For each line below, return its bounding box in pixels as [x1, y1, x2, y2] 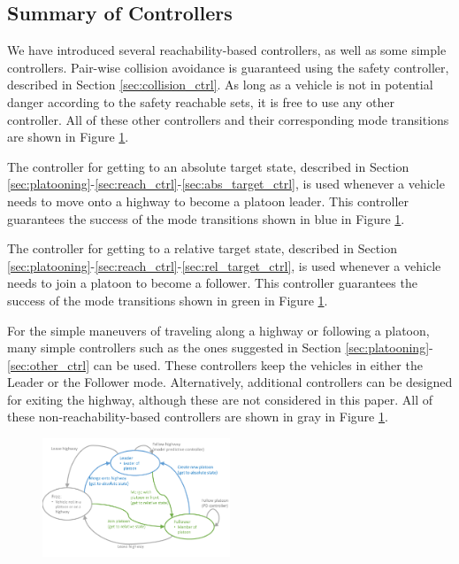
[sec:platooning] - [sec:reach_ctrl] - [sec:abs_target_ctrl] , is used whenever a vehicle [7, 174, 445, 193]
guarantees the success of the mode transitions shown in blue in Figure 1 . [7, 209, 405, 228]
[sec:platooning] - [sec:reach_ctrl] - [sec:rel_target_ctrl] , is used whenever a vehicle [7, 256, 441, 274]
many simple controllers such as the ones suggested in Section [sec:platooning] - [7, 338, 433, 357]
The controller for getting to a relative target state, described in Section [7, 239, 397, 258]
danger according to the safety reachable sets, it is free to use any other [7, 92, 395, 111]
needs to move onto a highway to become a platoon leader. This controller [7, 191, 409, 210]
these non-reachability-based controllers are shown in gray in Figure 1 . [7, 407, 388, 426]
